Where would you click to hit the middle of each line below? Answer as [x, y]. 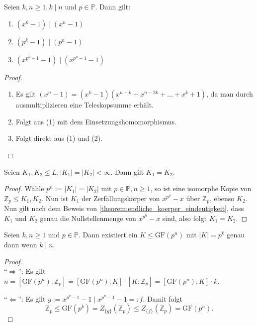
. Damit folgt [163, 298]
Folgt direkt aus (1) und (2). [59, 138]
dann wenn [21, 244]
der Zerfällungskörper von [121, 198]
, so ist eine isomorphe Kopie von [201, 188]
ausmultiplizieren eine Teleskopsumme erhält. [85, 105]
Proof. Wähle [24, 188]
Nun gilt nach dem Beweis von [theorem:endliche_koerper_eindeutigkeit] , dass [124, 208]
